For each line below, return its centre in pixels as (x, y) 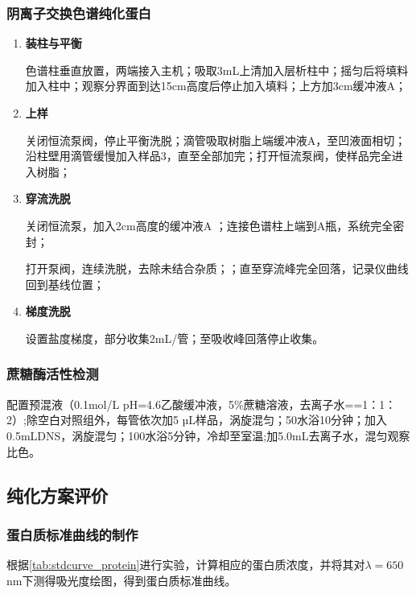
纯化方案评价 (57, 495)
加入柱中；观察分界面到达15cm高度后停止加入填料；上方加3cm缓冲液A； (216, 86)
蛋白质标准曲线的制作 (72, 534)
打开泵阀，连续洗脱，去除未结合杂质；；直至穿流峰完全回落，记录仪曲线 (217, 268)
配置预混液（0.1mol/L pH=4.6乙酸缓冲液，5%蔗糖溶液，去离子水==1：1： (202, 404)
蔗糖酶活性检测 (53, 374)
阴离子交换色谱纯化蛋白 (79, 12)
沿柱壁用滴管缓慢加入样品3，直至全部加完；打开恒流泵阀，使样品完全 (208, 156)
